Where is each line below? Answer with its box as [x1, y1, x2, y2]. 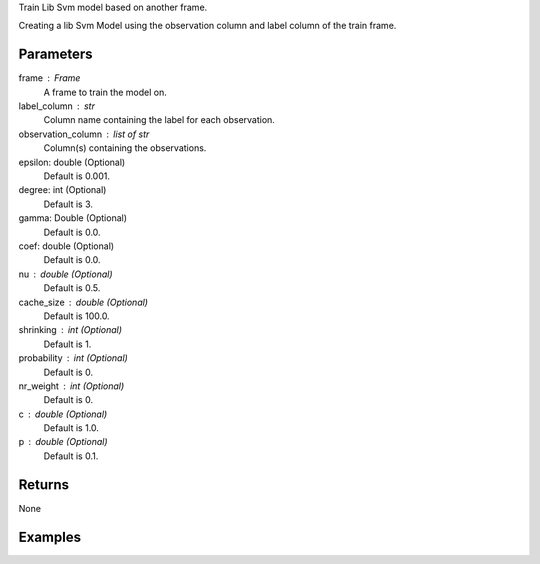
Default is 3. [43, 198, 94, 210]
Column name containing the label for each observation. [43, 114, 275, 126]
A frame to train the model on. [43, 86, 167, 98]
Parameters [18, 46, 93, 63]
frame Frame [18, 72, 81, 84]
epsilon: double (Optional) [18, 156, 126, 168]
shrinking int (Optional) [18, 324, 123, 336]
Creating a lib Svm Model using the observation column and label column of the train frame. [18, 20, 397, 32]
